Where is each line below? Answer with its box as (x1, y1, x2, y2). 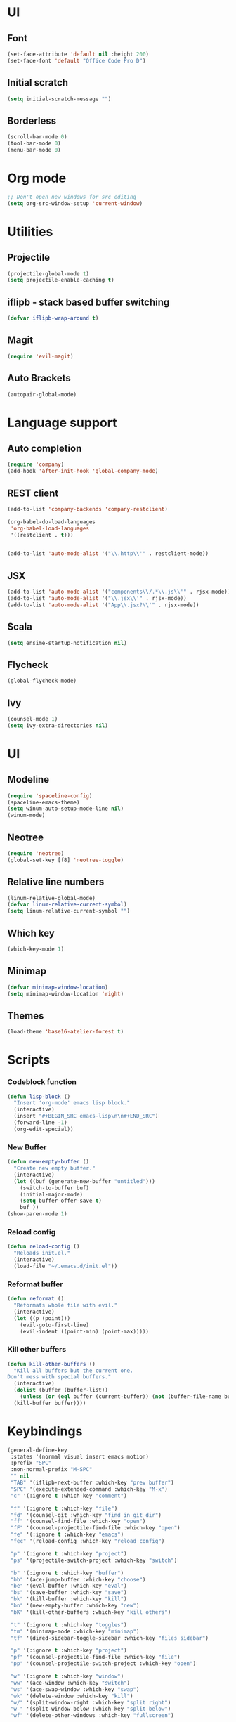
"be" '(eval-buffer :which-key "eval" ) (10, 1582, 128, 1590)
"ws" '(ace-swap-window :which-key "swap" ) (10, 1685, 140, 1693)
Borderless (7, 115, 57, 126)
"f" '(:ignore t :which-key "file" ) (10, 1505, 118, 1512)
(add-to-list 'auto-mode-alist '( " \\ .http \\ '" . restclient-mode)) (7, 550, 209, 557)
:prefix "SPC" (10, 1459, 52, 1467)
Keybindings (7, 1423, 83, 1439)
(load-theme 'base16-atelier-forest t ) (7, 1029, 124, 1036)
